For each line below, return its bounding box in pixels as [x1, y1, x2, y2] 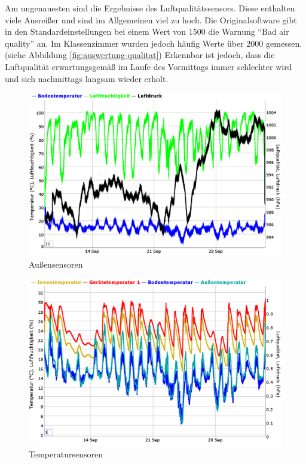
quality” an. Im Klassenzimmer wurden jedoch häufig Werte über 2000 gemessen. [5, 37, 302, 49]
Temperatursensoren [29, 448, 103, 460]
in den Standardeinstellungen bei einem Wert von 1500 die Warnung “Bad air [5, 25, 289, 38]
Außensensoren [29, 257, 83, 270]
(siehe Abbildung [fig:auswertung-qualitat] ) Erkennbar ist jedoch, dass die [5, 48, 275, 61]
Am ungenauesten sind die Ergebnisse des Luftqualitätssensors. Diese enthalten [5, 2, 295, 14]
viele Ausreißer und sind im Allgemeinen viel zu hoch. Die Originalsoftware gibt [5, 13, 297, 26]
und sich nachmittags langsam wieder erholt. [5, 72, 169, 84]
